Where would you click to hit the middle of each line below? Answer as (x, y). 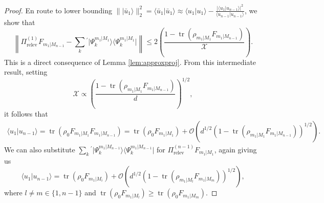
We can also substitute (40, 149)
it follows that (26, 114)
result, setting (26, 72)
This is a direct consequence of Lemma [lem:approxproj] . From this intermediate (130, 62)
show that (20, 22)
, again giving (235, 149)
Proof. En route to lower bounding (58, 10)
